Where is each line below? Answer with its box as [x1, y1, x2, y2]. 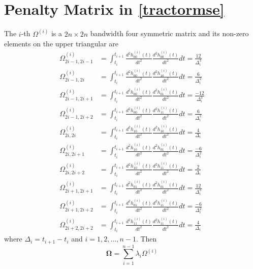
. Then [136, 233, 157, 244]
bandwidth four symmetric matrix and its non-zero [90, 28, 249, 39]
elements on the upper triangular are [4, 38, 119, 49]
